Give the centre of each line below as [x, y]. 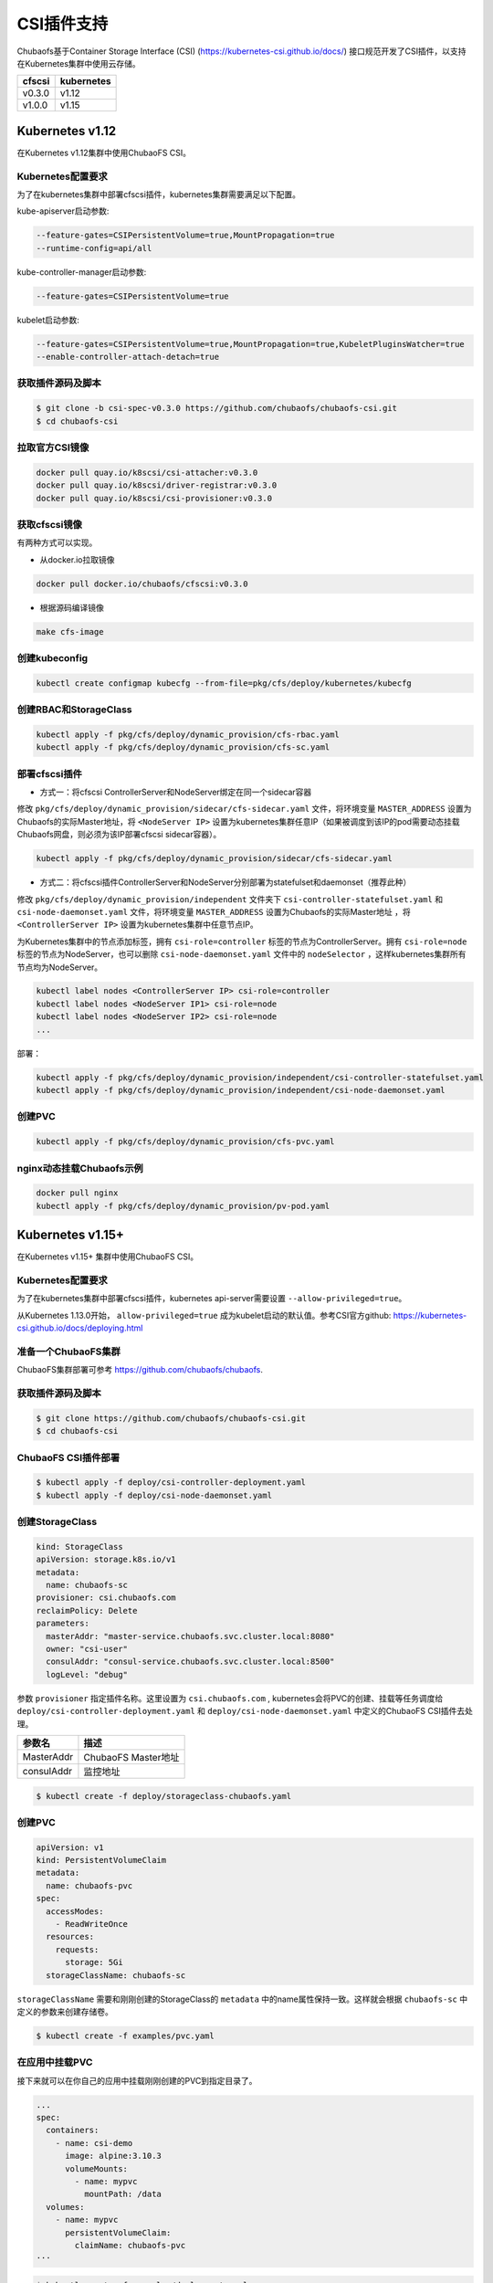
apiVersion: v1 [70, 1847]
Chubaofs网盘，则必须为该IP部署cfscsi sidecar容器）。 [119, 835]
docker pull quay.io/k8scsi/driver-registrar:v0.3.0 [157, 485]
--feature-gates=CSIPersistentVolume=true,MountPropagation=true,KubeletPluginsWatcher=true [250, 344]
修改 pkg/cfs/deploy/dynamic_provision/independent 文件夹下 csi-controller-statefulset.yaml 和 [230, 899]
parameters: [63, 1624]
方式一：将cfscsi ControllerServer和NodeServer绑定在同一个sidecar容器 [176, 792]
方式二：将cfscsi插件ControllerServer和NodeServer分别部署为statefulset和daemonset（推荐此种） [226, 882]
